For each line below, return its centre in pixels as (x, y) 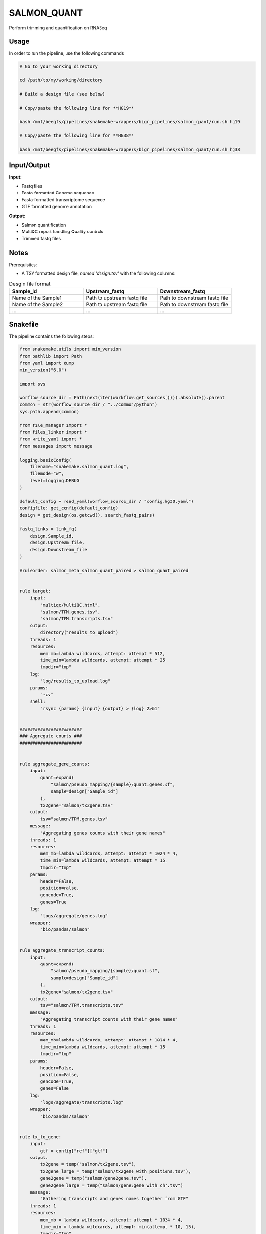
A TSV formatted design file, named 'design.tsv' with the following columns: (99, 273)
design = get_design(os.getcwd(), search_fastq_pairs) (87, 515)
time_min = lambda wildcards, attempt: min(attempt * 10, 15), (118, 1226)
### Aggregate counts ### (51, 736)
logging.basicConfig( (46, 460)
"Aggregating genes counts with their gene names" (102, 833)
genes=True (53, 902)
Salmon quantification (44, 225)
